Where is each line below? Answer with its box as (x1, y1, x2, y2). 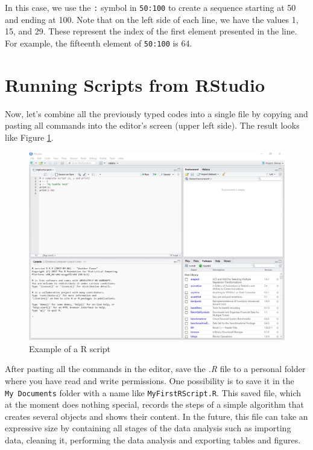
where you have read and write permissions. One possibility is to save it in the (5, 374, 294, 387)
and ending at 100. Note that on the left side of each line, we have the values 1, (5, 13, 299, 25)
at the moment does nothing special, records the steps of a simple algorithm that (5, 398, 304, 411)
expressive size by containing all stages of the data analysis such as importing (5, 422, 291, 434)
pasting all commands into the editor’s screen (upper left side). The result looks (5, 119, 300, 132)
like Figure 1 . (5, 130, 54, 143)
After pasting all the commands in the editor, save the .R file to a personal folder (5, 362, 306, 375)
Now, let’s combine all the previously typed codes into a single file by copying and (5, 107, 308, 120)
